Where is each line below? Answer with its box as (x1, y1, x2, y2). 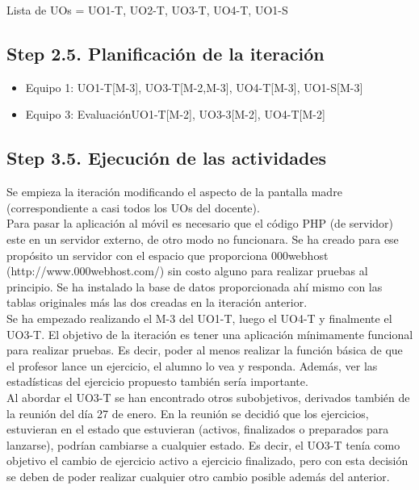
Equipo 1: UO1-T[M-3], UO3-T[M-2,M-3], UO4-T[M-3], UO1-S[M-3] (25, 78, 363, 95)
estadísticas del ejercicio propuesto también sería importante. (6, 373, 308, 390)
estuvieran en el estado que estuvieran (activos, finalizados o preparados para (6, 421, 389, 438)
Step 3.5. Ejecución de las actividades (6, 145, 327, 170)
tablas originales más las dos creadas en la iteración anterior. (6, 294, 308, 311)
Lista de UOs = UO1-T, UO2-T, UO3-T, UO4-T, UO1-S (6, 2, 288, 18)
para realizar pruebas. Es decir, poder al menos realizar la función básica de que (6, 341, 403, 358)
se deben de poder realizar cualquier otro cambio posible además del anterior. (6, 467, 390, 484)
